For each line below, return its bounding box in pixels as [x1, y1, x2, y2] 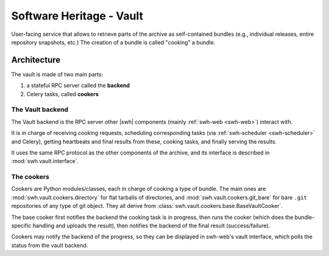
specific [11, 222, 32, 229]
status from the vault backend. [11, 241, 88, 249]
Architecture [11, 55, 61, 65]
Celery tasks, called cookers [26, 90, 99, 97]
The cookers [11, 173, 50, 181]
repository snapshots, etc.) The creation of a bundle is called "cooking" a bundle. [11, 38, 216, 46]
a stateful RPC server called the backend [26, 82, 130, 89]
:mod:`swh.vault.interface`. [11, 157, 79, 165]
